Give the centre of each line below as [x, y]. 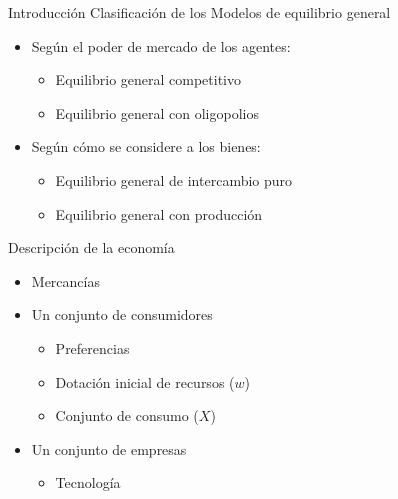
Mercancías [65, 280]
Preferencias [92, 347]
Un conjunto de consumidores [122, 314]
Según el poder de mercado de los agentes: [161, 45]
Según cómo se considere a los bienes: [146, 146]
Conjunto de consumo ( [127, 415]
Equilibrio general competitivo [148, 79]
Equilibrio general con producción [159, 213]
